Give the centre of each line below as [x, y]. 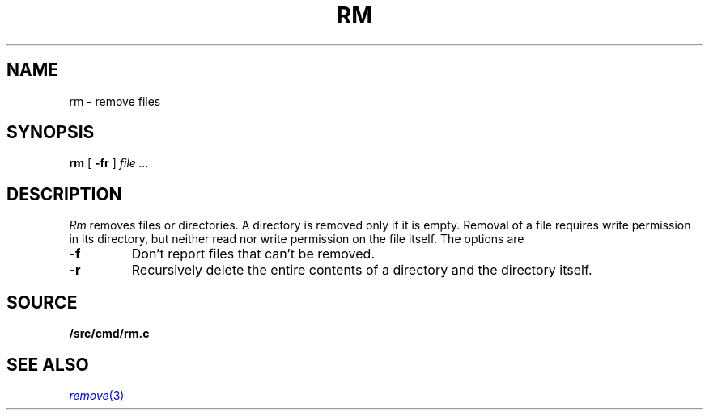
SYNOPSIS [51, 132]
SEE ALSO [48, 364]
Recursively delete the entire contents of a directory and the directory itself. [362, 270]
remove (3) [97, 395]
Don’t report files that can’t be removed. [253, 254]
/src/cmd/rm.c [109, 334]
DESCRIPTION [64, 194]
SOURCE [42, 302]
